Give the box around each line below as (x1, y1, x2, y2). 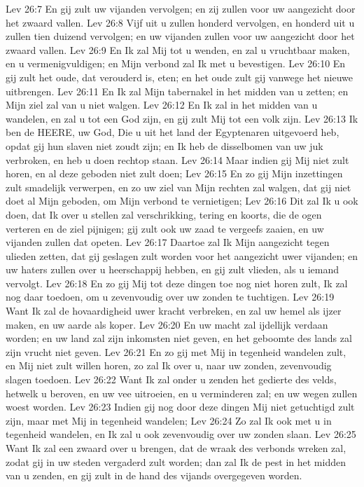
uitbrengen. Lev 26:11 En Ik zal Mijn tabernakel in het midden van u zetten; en (6, 83, 349, 98)
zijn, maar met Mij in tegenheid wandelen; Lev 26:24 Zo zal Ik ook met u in (6, 413, 332, 427)
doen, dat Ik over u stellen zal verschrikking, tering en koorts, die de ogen (6, 207, 322, 221)
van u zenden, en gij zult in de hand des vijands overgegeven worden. (6, 468, 302, 483)
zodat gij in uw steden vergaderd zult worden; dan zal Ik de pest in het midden (6, 454, 346, 469)
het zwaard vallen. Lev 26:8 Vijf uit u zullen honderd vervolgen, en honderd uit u (6, 15, 355, 29)
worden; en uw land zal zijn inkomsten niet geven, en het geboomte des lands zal (6, 331, 352, 345)
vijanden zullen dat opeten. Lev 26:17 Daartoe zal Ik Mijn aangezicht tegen (6, 235, 330, 249)
